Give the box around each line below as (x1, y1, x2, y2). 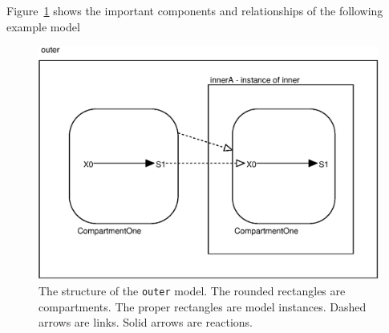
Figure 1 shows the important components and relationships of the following (6, 2, 383, 18)
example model (6, 18, 80, 35)
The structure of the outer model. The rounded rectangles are (38, 282, 346, 298)
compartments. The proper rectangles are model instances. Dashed (38, 298, 367, 315)
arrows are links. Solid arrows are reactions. (38, 314, 253, 331)
